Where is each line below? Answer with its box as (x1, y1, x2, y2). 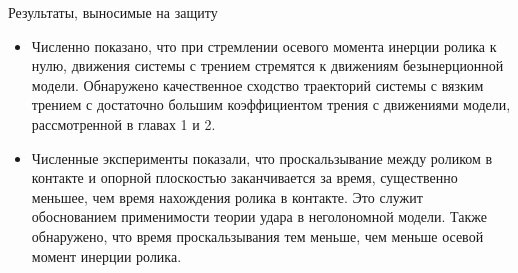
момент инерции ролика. (31, 245, 182, 266)
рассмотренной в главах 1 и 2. (31, 113, 216, 134)
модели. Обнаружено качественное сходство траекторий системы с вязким (31, 74, 484, 95)
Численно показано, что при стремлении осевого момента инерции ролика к (31, 35, 497, 56)
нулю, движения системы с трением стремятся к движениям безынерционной (31, 55, 504, 76)
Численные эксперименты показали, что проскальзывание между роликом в (31, 147, 493, 168)
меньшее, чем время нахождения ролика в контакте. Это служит (31, 186, 423, 207)
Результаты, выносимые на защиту (8, 2, 218, 22)
